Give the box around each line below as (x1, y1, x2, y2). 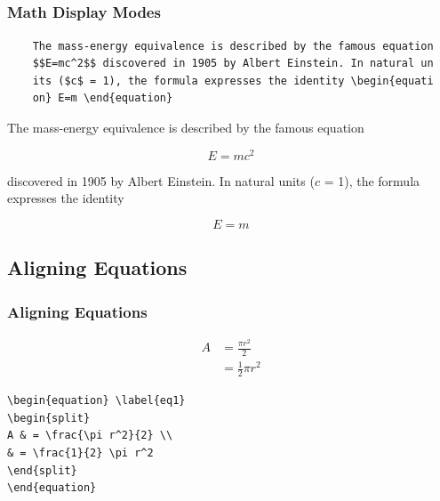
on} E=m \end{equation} (32, 92, 173, 105)
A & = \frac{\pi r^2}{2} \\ (7, 429, 173, 442)
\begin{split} (7, 411, 91, 424)
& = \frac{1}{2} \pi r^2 (7, 447, 154, 459)
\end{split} (7, 464, 77, 477)
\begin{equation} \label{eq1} (7, 394, 186, 408)
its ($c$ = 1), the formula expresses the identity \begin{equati (32, 74, 434, 87)
